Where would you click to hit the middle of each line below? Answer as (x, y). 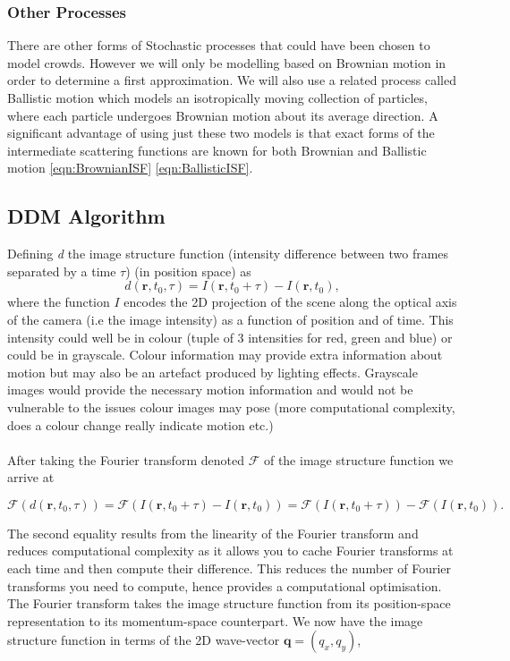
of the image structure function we (358, 459)
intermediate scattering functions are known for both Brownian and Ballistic (217, 150)
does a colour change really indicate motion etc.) (140, 424)
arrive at (31, 477)
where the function (59, 302)
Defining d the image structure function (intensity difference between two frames (228, 254)
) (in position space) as (188, 271)
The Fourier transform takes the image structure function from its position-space (229, 603)
